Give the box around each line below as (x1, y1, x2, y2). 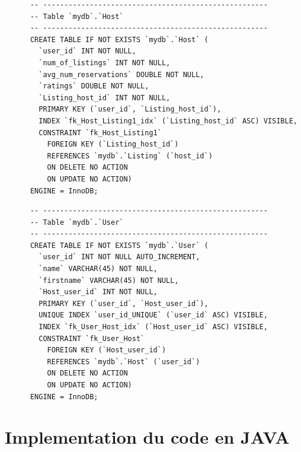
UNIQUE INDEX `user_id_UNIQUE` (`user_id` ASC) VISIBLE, (39, 311, 268, 320)
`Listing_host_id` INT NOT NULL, (39, 93, 171, 102)
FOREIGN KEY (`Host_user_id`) (47, 346, 166, 355)
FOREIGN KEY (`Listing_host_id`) (47, 140, 179, 149)
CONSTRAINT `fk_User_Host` (39, 334, 145, 343)
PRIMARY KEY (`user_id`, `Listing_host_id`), (39, 105, 222, 114)
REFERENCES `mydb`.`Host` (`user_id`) (47, 357, 200, 366)
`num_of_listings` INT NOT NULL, (39, 58, 171, 67)
